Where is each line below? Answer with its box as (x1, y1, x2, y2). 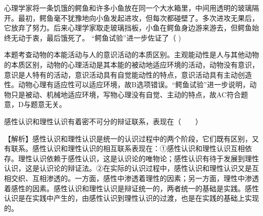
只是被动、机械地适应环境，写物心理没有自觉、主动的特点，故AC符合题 (11, 89, 248, 99)
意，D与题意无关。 (4, 99, 66, 110)
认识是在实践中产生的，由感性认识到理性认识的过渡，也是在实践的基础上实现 (4, 193, 259, 203)
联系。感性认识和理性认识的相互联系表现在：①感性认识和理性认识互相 (11, 143, 245, 154)
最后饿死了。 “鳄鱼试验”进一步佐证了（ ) (46, 32, 181, 43)
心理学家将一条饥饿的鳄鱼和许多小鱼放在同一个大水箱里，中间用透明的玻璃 (4, 3, 252, 13)
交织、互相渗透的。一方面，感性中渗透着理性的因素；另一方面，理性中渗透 (11, 172, 259, 183)
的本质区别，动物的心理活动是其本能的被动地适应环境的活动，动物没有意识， (4, 59, 259, 69)
